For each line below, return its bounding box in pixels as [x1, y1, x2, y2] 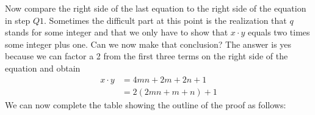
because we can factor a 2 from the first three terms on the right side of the [5, 50, 288, 62]
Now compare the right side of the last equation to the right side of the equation [5, 2, 306, 14]
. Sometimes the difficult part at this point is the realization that [44, 13, 287, 26]
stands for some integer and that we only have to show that [5, 26, 228, 39]
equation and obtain [5, 61, 81, 74]
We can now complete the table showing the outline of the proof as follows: [5, 98, 286, 111]
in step [5, 13, 31, 26]
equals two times [247, 26, 310, 39]
